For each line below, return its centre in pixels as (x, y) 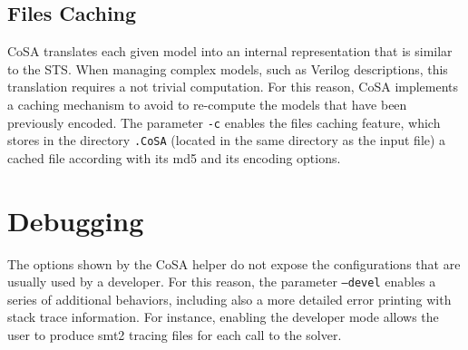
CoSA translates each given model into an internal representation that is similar (230, 51)
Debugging (76, 220)
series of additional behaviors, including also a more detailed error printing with (229, 299)
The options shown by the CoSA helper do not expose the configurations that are (234, 263)
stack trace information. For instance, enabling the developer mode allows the (223, 317)
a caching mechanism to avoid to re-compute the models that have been (207, 104)
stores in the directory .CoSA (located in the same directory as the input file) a (227, 140)
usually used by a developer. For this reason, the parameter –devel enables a (222, 282)
